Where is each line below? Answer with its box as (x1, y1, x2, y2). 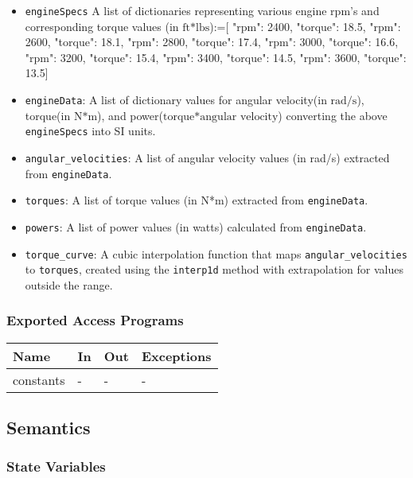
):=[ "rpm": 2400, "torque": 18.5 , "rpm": (209, 17, 401, 34)
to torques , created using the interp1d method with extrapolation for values (25, 261, 403, 278)
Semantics (6, 415, 91, 440)
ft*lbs (182, 21, 210, 33)
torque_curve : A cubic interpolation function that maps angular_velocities (25, 245, 407, 262)
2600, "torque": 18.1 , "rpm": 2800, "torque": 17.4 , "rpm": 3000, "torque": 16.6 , (25, 33, 399, 50)
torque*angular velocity (162, 111, 279, 122)
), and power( (97, 107, 163, 123)
